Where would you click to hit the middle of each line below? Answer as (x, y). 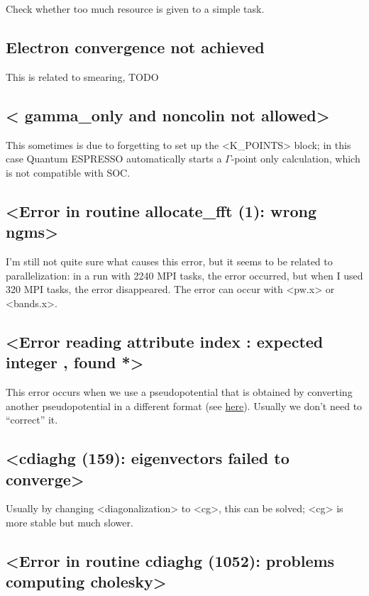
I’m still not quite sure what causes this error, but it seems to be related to (169, 261)
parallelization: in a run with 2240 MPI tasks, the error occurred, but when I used (184, 275)
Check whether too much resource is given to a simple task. (135, 9)
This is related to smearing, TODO (82, 76)
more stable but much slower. (70, 522)
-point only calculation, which (296, 159)
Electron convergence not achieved (135, 46)
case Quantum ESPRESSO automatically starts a (114, 159)
